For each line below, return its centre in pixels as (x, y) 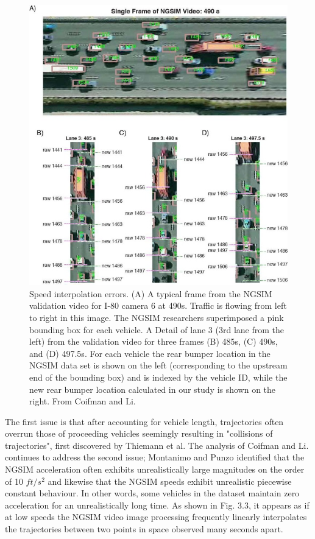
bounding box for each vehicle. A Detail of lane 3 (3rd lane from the (157, 329)
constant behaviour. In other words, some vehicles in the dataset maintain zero (152, 493)
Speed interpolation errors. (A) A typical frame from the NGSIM (151, 293)
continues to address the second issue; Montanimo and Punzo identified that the (155, 457)
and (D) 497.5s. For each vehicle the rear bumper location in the (150, 353)
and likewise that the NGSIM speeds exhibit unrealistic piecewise (170, 481)
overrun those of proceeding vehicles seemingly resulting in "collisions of (139, 433)
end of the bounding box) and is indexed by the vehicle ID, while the (158, 377)
